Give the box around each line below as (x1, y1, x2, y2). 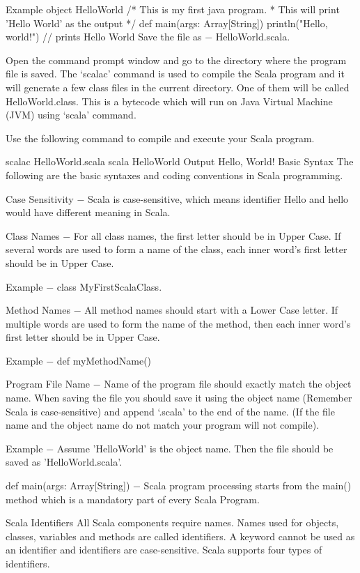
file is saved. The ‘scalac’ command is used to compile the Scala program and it (6, 66, 345, 81)
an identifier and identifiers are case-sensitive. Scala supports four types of (6, 542, 322, 557)
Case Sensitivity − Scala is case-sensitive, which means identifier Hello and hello (6, 191, 349, 206)
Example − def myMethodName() (6, 353, 152, 367)
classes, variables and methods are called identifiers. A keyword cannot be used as (6, 528, 355, 543)
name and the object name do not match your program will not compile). (6, 418, 320, 432)
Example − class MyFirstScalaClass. (6, 279, 162, 293)
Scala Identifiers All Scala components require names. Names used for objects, (6, 515, 339, 530)
